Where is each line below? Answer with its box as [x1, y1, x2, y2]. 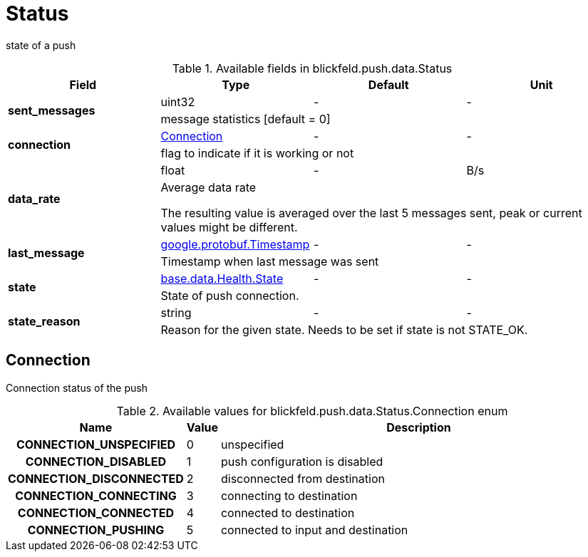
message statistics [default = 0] [160, 111, 331, 126]
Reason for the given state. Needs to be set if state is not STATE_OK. [160, 322, 528, 337]
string [160, 305, 192, 320]
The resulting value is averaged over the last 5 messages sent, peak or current [160, 205, 582, 220]
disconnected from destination [220, 471, 385, 486]
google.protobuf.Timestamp [160, 236, 310, 251]
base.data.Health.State [160, 271, 284, 286]
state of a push [6, 38, 76, 51]
